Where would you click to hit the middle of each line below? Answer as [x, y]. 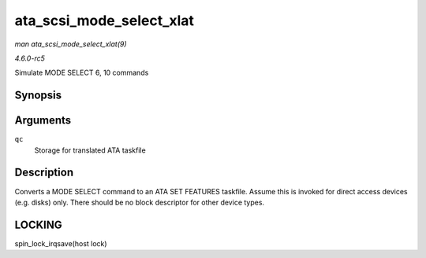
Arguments [43, 121]
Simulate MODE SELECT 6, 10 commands [82, 73]
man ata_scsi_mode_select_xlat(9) [71, 44]
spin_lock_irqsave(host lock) [61, 243]
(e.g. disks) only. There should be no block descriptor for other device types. [139, 202]
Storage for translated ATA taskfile [90, 150]
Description [44, 173]
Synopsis [38, 96]
